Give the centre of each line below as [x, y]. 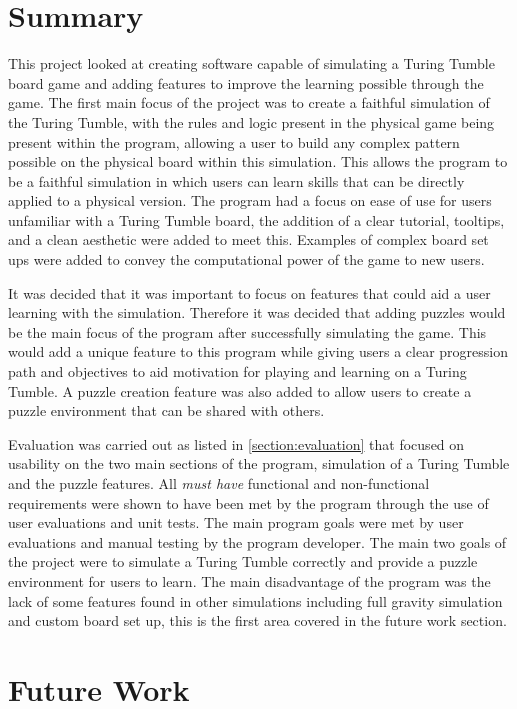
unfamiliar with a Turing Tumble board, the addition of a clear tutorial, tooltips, [256, 219]
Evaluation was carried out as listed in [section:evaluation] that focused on [236, 443]
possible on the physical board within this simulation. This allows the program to [258, 161]
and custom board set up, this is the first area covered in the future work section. [257, 620]
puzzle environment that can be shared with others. [166, 410]
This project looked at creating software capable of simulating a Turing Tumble [251, 63]
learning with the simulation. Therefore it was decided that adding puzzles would [257, 312]
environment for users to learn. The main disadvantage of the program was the [249, 580]
